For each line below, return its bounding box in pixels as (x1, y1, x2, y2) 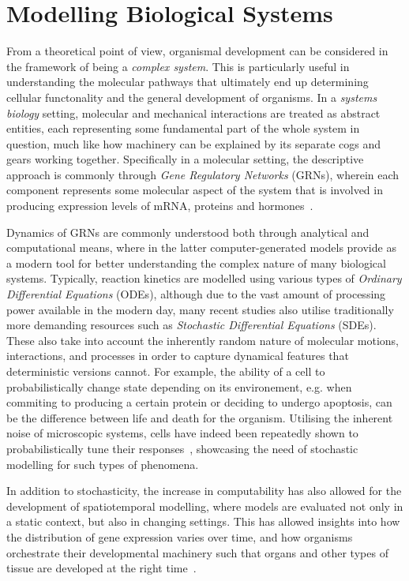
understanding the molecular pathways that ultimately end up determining (6, 73, 369, 90)
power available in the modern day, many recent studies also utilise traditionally (6, 301, 394, 317)
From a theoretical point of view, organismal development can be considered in (6, 43, 388, 59)
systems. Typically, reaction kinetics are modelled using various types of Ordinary (6, 270, 402, 287)
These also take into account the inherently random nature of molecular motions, (6, 332, 399, 348)
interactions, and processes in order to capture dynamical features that (6, 347, 349, 364)
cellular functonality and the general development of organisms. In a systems (6, 88, 377, 105)
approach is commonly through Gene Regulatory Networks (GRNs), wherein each (6, 166, 400, 182)
